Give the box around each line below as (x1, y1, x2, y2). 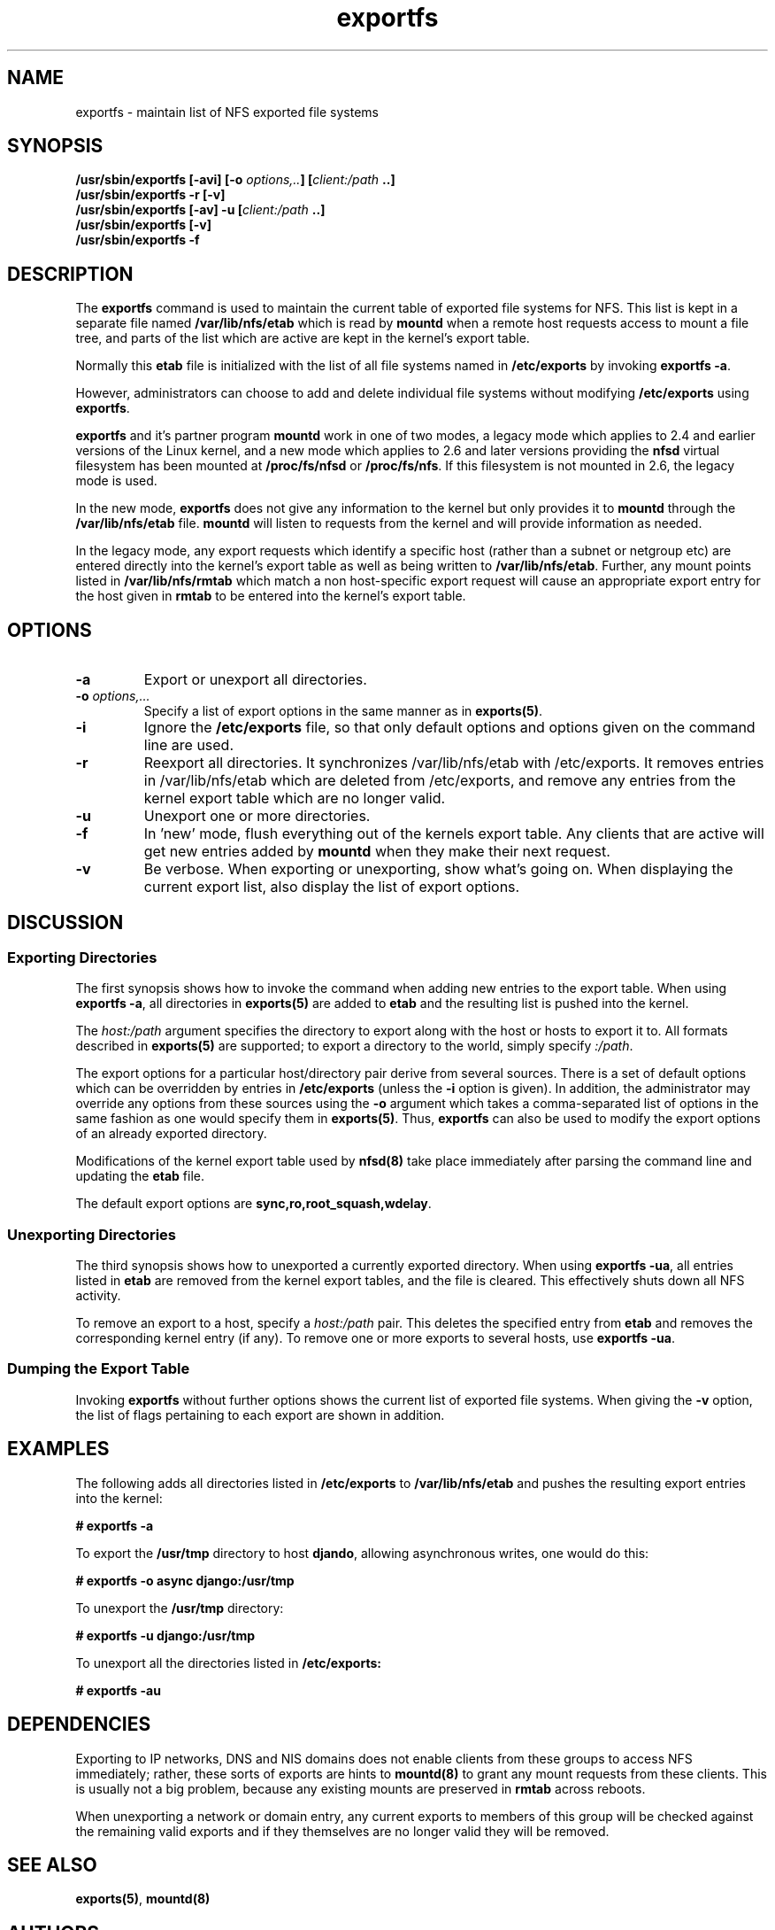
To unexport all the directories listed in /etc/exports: (75, 1655, 381, 1670)
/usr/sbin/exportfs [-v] (75, 217, 211, 233)
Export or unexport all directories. (143, 670, 367, 689)
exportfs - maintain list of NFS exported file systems (75, 104, 380, 120)
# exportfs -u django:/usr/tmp (75, 1627, 256, 1643)
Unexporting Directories (7, 1225, 177, 1244)
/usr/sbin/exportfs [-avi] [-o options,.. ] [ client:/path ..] (75, 172, 395, 188)
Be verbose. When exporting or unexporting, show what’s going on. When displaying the (143, 860, 733, 879)
